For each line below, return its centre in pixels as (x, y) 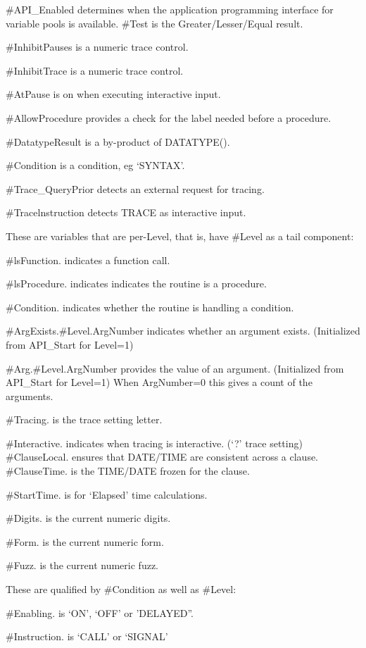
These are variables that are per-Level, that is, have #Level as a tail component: (180, 236)
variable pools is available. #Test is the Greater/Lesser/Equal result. (154, 23)
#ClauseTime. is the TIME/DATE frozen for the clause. (128, 471)
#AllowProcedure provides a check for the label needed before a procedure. (169, 117)
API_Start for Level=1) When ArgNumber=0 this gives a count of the (159, 382)
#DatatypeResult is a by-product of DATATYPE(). (118, 141)
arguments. (30, 395)
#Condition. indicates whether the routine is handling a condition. (150, 307)
